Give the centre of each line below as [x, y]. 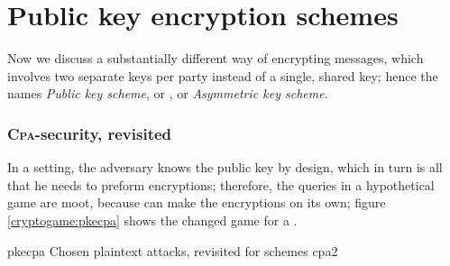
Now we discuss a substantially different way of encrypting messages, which [216, 58]
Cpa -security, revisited [90, 133]
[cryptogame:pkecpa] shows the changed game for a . [152, 220]
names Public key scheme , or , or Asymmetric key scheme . [168, 93]
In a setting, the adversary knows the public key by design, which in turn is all [225, 167]
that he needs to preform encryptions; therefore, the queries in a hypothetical [221, 184]
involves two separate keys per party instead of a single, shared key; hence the [223, 75]
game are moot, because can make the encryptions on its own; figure [197, 202]
